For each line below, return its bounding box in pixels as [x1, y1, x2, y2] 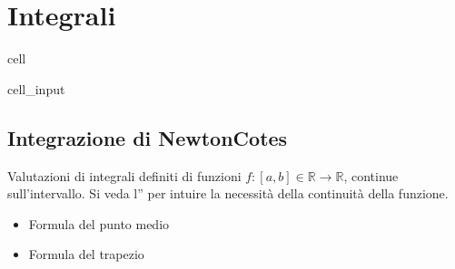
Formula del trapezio [28, 245, 144, 264]
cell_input [7, 79, 65, 98]
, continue [343, 166, 399, 185]
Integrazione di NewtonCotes [7, 123, 288, 151]
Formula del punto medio [28, 214, 170, 233]
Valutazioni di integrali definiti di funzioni [7, 166, 242, 185]
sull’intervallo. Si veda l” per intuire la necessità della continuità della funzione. [7, 184, 449, 203]
